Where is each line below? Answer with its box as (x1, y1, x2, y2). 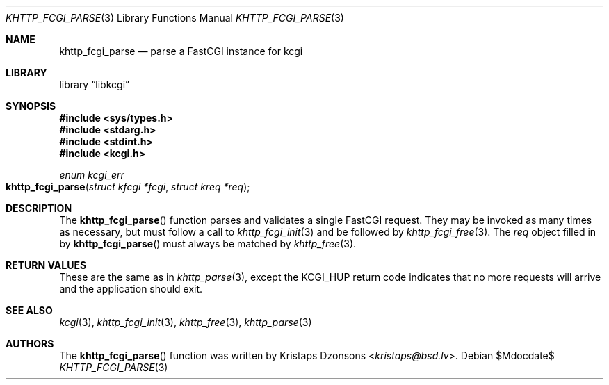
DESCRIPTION (6, 202, 72, 214)
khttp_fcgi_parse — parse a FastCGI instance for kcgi (59, 45, 303, 57)
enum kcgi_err (59, 169, 124, 181)
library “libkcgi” (59, 79, 130, 90)
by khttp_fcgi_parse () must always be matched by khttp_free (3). (59, 238, 357, 249)
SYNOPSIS (6, 100, 56, 112)
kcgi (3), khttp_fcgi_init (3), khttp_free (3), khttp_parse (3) (59, 316, 312, 328)
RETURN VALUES (6, 259, 87, 271)
